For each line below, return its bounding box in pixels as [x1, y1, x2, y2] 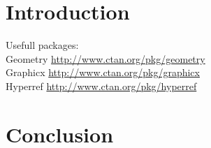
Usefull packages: [6, 38, 79, 52]
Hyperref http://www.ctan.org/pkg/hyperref [6, 78, 197, 93]
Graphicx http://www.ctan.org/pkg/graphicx [6, 65, 200, 80]
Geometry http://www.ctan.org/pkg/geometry [6, 51, 205, 66]
